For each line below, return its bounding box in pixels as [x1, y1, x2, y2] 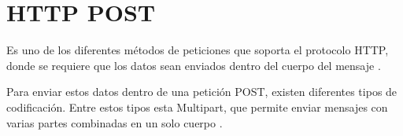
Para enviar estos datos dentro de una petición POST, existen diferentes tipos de [6, 83, 397, 100]
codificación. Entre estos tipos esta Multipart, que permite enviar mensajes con [6, 98, 388, 115]
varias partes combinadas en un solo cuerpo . [6, 114, 223, 130]
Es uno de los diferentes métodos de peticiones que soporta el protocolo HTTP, [6, 42, 389, 58]
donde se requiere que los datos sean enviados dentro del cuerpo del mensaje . [6, 57, 381, 73]
